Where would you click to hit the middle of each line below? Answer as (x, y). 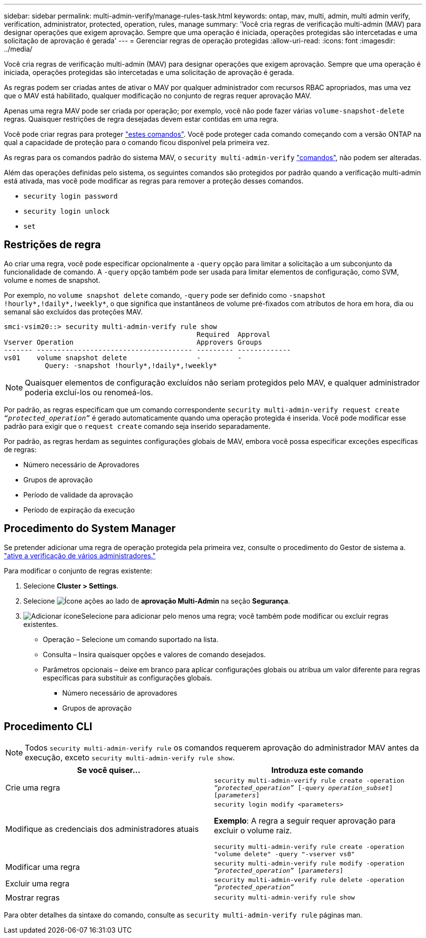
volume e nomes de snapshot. (52, 280)
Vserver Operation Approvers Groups (133, 342)
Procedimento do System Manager (90, 529)
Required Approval (233, 334)
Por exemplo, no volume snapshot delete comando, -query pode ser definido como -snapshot (165, 295)
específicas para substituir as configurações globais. (128, 678)
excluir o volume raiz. (253, 830)
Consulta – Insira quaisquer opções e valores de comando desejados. (154, 654)
